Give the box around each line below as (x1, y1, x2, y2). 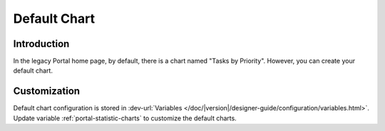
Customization (13, 85, 81, 98)
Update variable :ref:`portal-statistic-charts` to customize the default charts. (13, 114, 237, 122)
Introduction (13, 38, 70, 50)
